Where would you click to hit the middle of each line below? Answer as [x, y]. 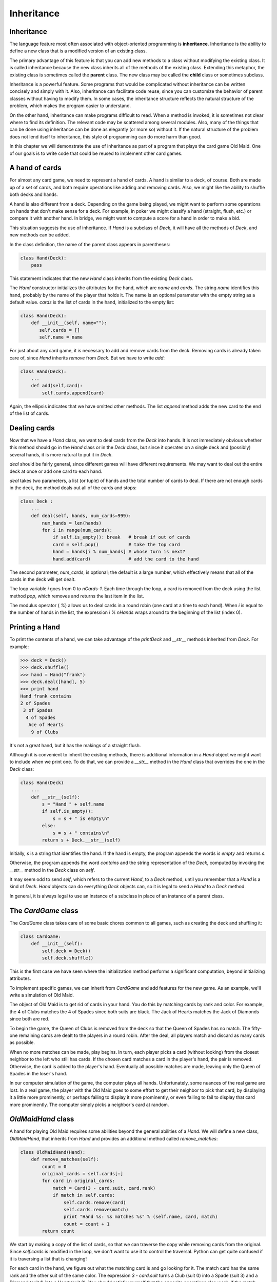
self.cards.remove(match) [96, 1209]
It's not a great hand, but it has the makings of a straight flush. [75, 745]
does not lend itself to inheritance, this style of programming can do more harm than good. [105, 136]
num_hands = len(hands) [72, 523]
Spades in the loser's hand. [38, 1073]
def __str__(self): [56, 797]
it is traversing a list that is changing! [48, 1258]
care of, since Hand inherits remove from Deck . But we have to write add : [87, 358]
